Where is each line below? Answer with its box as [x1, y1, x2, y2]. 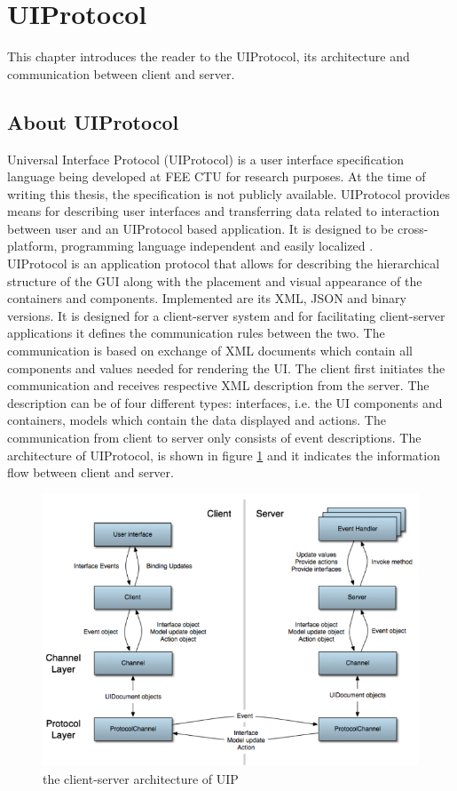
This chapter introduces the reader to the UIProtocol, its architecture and [7, 47, 410, 66]
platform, [7, 236, 58, 255]
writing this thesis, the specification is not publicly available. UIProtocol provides [7, 184, 450, 203]
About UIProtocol [7, 108, 179, 135]
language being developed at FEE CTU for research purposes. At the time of [7, 167, 426, 186]
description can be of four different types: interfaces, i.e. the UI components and [7, 393, 443, 411]
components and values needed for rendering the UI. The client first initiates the [7, 358, 445, 377]
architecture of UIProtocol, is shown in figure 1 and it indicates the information [7, 445, 440, 464]
